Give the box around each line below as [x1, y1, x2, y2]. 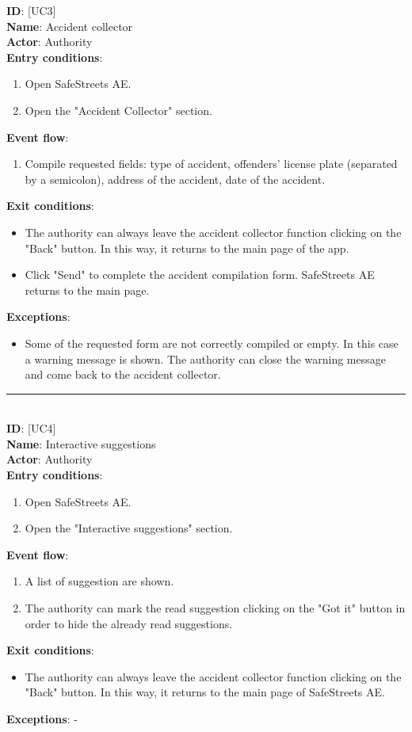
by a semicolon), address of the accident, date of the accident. [25, 170, 326, 187]
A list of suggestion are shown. [25, 573, 174, 589]
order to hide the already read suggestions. [25, 615, 233, 631]
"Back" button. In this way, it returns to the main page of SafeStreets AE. [25, 684, 385, 700]
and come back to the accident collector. [25, 366, 221, 383]
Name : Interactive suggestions [6, 435, 156, 452]
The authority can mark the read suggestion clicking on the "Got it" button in [25, 600, 406, 616]
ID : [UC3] [6, 2, 56, 18]
